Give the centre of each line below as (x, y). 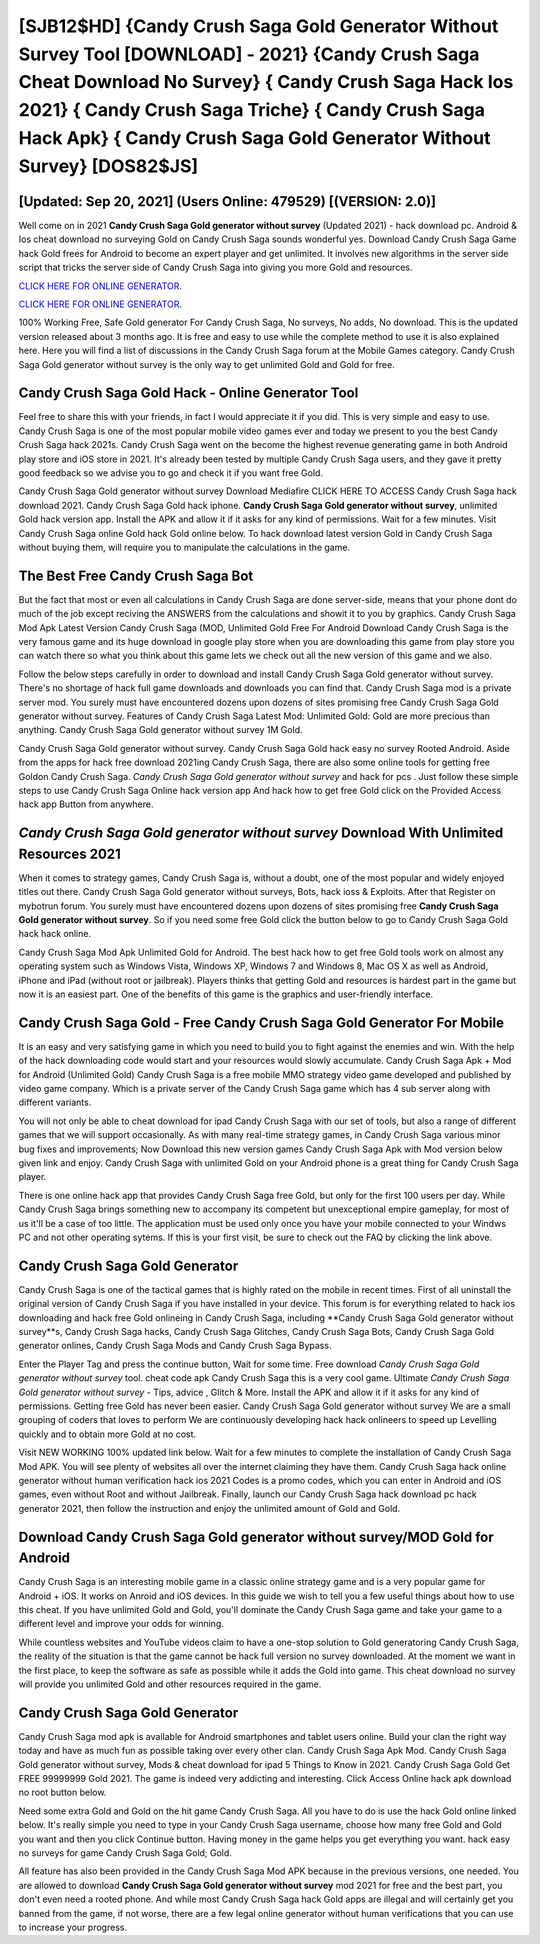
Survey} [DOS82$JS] (108, 166)
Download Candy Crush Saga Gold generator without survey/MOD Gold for (256, 1536)
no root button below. (62, 1792)
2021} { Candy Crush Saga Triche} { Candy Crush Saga (251, 110)
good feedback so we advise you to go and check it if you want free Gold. (171, 473)
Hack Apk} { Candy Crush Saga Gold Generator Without (254, 137)
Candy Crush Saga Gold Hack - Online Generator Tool (188, 393)
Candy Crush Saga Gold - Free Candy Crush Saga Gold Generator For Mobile (261, 1022)
